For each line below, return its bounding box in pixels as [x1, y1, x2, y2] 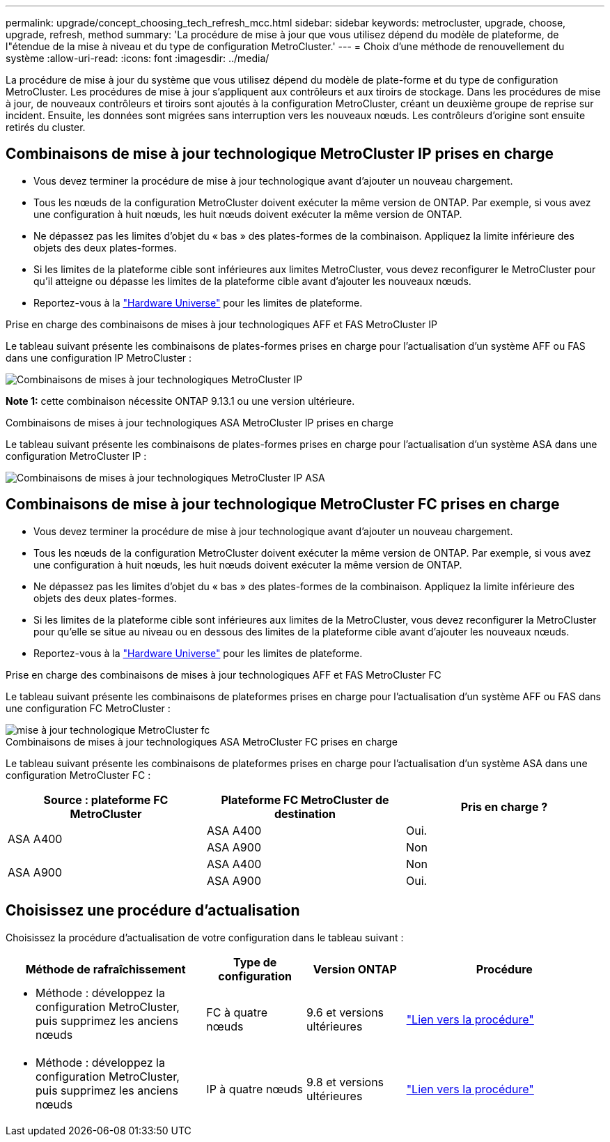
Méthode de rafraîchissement [25, 962, 186, 976]
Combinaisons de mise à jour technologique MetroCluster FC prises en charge [6, 495, 560, 514]
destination [274, 806, 336, 821]
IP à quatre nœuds [206, 1081, 304, 1096]
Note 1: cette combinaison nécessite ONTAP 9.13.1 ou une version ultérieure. [6, 394, 355, 407]
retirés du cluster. [6, 121, 86, 133]
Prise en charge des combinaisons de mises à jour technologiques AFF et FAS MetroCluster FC [6, 668, 441, 681]
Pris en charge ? [460, 799, 548, 814]
